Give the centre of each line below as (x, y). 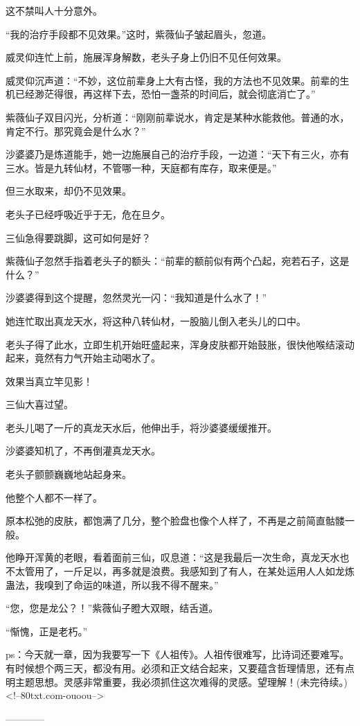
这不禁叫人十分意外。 (54, 10)
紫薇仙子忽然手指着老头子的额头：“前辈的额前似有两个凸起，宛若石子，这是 (178, 261)
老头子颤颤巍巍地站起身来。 (69, 474)
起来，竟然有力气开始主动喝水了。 (83, 358)
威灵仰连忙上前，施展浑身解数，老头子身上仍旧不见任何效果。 (146, 57)
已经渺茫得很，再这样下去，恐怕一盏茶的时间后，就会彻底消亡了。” (165, 94)
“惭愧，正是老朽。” (47, 631)
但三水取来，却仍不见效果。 (69, 191)
